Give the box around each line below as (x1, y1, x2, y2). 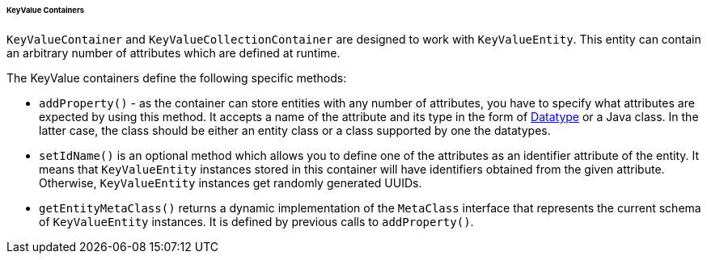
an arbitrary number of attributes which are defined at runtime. (6, 45, 341, 60)
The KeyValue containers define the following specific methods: (6, 70, 347, 85)
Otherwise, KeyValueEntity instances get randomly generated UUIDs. (39, 175, 422, 190)
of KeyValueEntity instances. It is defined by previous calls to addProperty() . (39, 214, 474, 229)
